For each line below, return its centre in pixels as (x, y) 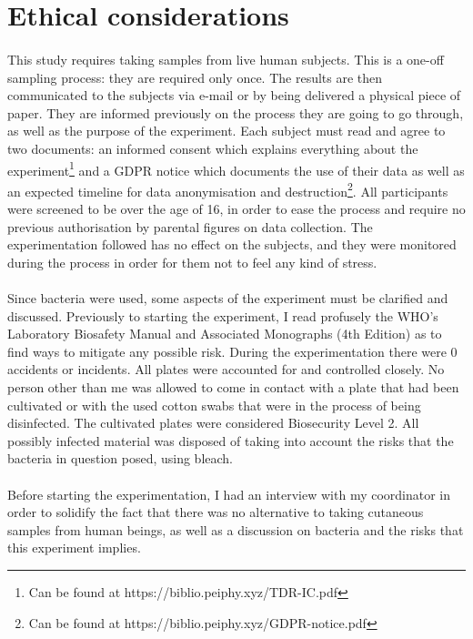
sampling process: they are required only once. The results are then (195, 77)
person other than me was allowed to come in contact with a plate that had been (233, 386)
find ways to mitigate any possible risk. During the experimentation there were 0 (232, 351)
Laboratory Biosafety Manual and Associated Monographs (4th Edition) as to (225, 334)
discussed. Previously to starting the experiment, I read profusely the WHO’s (223, 315)
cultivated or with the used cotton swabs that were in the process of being (214, 405)
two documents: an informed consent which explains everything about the (213, 148)
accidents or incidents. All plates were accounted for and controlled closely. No (226, 369)
